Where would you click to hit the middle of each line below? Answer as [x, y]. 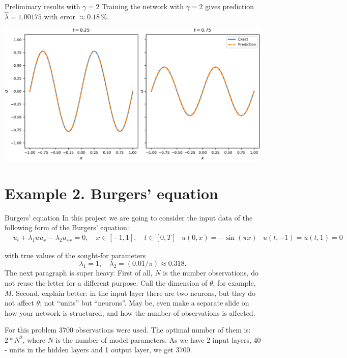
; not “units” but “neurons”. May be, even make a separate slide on [144, 303]
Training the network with [143, 6]
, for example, [234, 282]
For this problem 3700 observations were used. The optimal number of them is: [128, 330]
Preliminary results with [42, 6]
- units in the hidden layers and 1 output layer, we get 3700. [98, 350]
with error [60, 16]
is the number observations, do [211, 273]
